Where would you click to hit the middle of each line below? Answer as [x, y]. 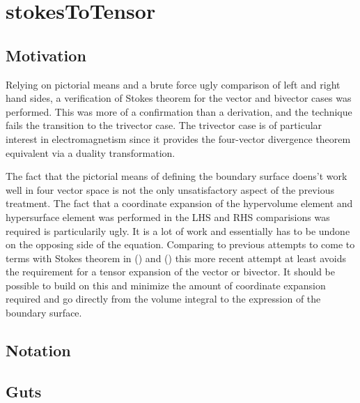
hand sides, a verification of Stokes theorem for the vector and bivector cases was [179, 98]
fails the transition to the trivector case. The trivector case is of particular [164, 125]
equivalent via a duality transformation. [91, 152]
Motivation [46, 55]
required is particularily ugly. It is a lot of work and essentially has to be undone [178, 230]
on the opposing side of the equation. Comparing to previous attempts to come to [180, 244]
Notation [38, 350]
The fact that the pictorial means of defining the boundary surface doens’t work [177, 176]
